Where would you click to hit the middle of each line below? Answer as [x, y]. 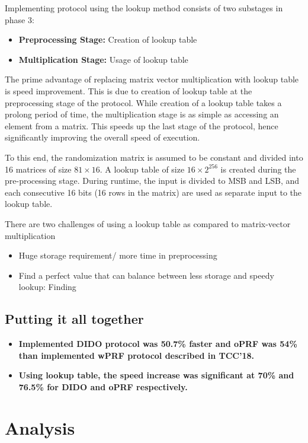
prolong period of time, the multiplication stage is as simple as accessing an [142, 114]
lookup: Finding [47, 287]
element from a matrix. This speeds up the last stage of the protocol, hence [142, 125]
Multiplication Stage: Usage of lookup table [103, 59]
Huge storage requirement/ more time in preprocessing [118, 255]
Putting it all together [74, 319]
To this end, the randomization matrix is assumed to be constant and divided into [154, 157]
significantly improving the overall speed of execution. [102, 137]
